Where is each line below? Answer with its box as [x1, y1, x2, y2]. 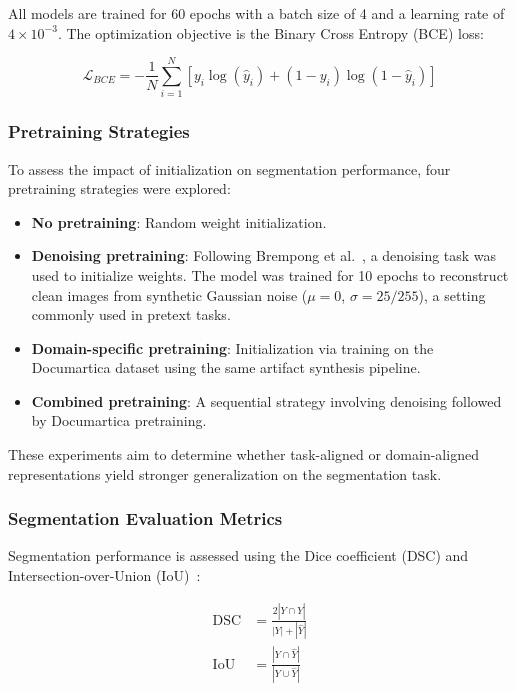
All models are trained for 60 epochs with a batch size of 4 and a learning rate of [8, 3, 505, 23]
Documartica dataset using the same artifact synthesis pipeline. [31, 357, 421, 378]
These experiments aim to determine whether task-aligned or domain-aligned [8, 444, 479, 465]
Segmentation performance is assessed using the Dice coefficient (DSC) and [8, 545, 469, 566]
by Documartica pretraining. [31, 410, 207, 431]
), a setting [418, 284, 486, 305]
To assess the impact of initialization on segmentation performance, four [8, 158, 451, 179]
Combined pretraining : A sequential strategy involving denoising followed [31, 390, 502, 411]
